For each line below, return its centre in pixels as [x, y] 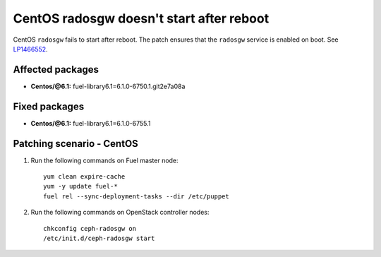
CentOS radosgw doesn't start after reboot [141, 18]
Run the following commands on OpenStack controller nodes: [120, 213]
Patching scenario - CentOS [76, 144]
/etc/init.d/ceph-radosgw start [99, 238]
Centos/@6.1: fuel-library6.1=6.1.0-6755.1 [91, 123]
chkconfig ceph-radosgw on [90, 228]
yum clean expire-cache [84, 177]
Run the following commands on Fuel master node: [105, 160]
